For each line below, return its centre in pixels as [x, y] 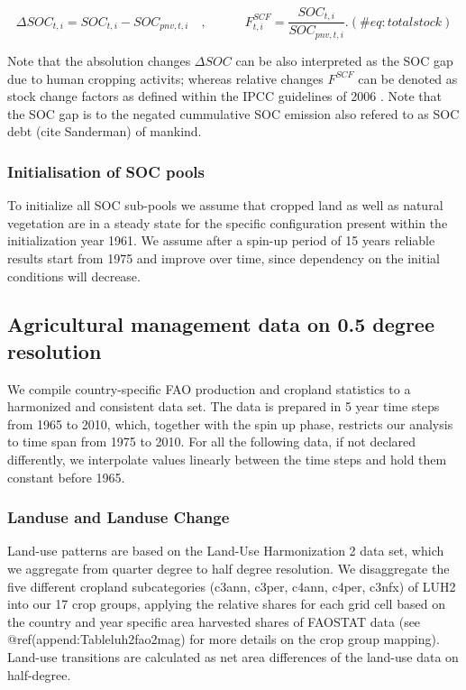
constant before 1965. [66, 477]
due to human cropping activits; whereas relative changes [165, 78]
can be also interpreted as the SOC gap [344, 60]
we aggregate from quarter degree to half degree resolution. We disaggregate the [228, 569]
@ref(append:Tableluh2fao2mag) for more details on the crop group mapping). [224, 639]
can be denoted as [408, 78]
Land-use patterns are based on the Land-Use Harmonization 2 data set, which [226, 551]
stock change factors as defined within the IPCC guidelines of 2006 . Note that [224, 96]
